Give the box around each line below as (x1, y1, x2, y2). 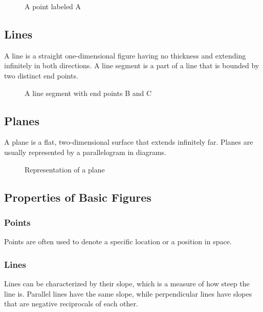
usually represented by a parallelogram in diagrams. (4, 146, 167, 157)
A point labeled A (25, 1, 81, 11)
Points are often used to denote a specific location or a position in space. (4, 236, 232, 247)
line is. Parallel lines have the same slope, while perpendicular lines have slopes (4, 288, 252, 299)
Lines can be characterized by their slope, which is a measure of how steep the (4, 278, 250, 288)
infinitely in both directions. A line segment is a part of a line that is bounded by (4, 60, 259, 71)
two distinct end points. (4, 70, 78, 81)
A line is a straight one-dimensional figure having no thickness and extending (4, 50, 246, 61)
